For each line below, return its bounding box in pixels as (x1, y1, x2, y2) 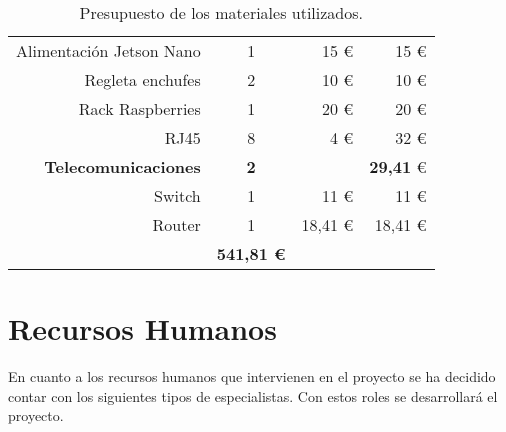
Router (152, 213, 201, 236)
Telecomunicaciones (44, 155, 201, 178)
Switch (154, 184, 201, 207)
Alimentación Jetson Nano (16, 39, 201, 62)
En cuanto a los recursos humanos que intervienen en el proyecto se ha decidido (8, 366, 496, 387)
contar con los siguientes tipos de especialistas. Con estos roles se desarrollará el (8, 385, 498, 406)
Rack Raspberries (78, 97, 201, 120)
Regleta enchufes (84, 68, 201, 91)
